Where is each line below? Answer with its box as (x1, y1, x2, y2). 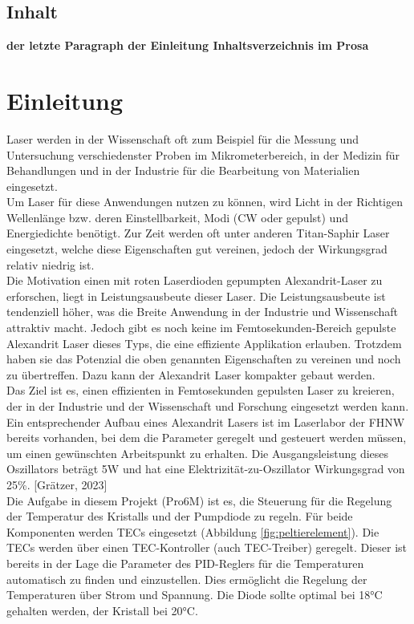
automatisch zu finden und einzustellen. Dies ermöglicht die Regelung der (6, 570, 367, 587)
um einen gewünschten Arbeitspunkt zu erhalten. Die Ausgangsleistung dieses (6, 444, 389, 461)
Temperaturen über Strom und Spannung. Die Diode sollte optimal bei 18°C (6, 586, 383, 603)
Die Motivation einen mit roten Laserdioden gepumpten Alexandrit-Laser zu (6, 272, 383, 289)
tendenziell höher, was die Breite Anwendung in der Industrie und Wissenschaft (6, 303, 399, 320)
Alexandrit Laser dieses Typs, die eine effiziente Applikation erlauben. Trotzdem (6, 334, 402, 351)
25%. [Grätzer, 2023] (6, 476, 108, 492)
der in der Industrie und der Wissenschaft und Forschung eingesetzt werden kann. (6, 398, 409, 415)
